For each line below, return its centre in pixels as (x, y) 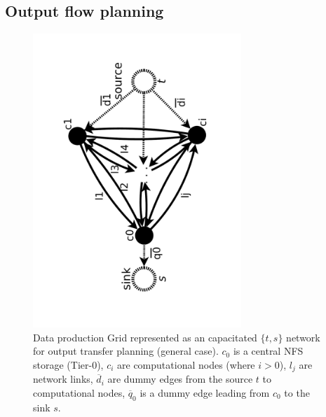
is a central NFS (268, 351)
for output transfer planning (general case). (126, 351)
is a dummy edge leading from (205, 392)
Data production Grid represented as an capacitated (145, 337)
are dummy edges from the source (180, 379)
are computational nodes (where (186, 364)
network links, (63, 379)
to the (297, 392)
